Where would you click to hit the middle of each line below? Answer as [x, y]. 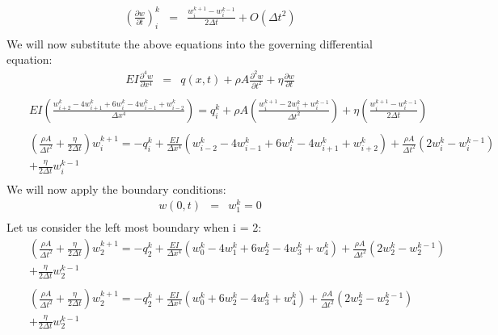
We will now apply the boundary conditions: [116, 188]
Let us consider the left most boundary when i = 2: [134, 227]
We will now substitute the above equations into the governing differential [190, 43]
